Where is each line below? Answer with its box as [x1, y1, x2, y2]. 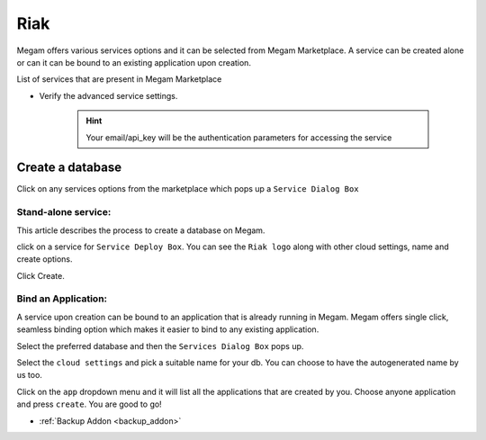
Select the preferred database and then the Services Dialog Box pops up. [16, 340, 304, 351]
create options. [16, 254, 73, 265]
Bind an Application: [16, 292, 108, 305]
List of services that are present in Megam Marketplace [16, 74, 222, 85]
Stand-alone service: [16, 206, 112, 219]
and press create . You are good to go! [16, 399, 162, 409]
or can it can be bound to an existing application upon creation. [16, 57, 252, 67]
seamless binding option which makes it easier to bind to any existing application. [16, 324, 319, 335]
